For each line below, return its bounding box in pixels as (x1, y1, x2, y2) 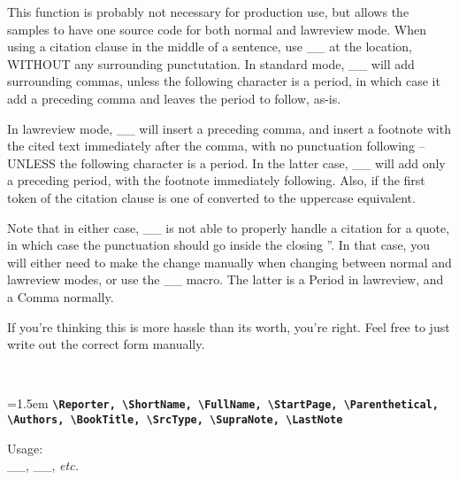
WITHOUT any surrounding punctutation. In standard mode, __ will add (7, 54, 415, 73)
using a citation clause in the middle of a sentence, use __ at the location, (7, 37, 412, 56)
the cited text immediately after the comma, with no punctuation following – (7, 136, 425, 155)
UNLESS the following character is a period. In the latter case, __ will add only (7, 153, 446, 172)
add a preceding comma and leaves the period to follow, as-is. (7, 89, 341, 107)
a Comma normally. (7, 287, 114, 306)
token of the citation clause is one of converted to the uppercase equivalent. (7, 188, 416, 206)
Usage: (7, 438, 43, 457)
